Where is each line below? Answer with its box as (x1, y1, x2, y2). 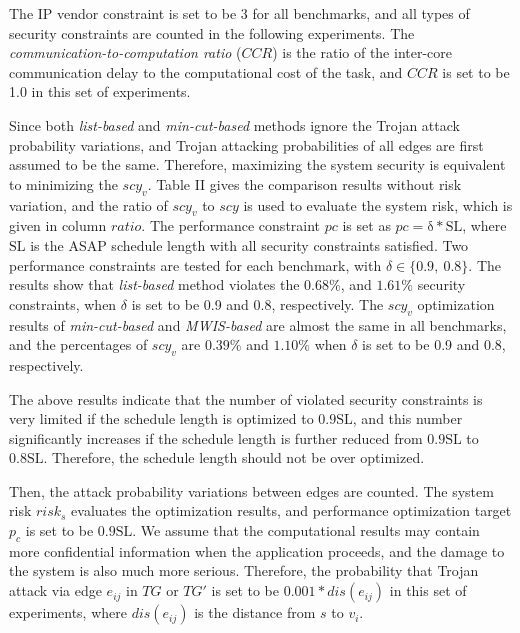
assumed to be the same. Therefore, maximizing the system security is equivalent (9, 154, 506, 175)
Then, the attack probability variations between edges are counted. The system (9, 480, 494, 501)
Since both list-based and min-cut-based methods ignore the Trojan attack (9, 114, 460, 135)
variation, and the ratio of (9, 194, 168, 215)
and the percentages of (9, 334, 148, 355)
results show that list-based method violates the (9, 274, 300, 295)
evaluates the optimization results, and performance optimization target (71, 500, 512, 521)
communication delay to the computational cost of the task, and (9, 61, 403, 82)
